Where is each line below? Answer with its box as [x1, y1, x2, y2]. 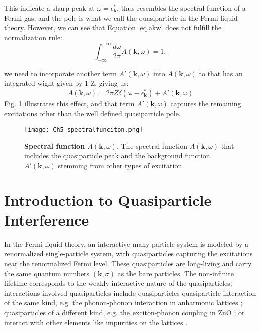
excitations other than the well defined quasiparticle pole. [4, 108, 181, 119]
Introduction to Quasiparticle [4, 189, 212, 210]
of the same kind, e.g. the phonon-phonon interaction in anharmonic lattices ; [4, 297, 243, 308]
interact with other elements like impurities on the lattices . [4, 317, 188, 327]
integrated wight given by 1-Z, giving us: [4, 78, 129, 88]
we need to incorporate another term [4, 68, 117, 78]
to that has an [199, 68, 243, 78]
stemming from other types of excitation [58, 160, 182, 170]
